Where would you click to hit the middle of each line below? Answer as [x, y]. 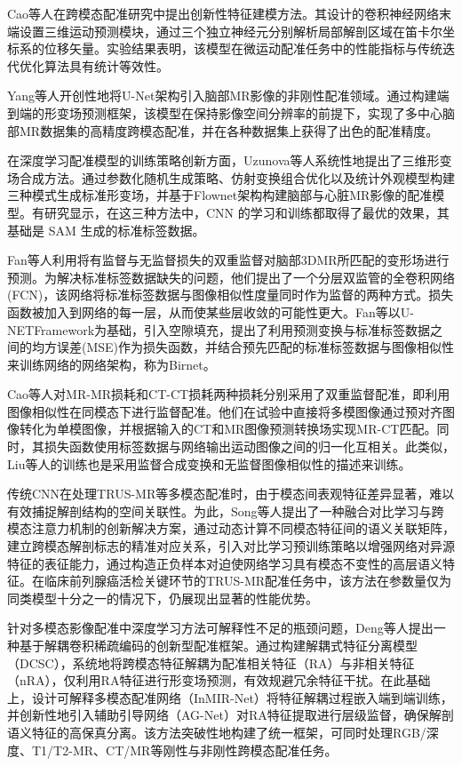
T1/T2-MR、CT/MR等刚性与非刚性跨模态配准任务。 [184, 750]
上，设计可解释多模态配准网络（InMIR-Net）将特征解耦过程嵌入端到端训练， [230, 697]
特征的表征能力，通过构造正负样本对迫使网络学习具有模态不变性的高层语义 [225, 563]
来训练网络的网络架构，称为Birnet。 [112, 364]
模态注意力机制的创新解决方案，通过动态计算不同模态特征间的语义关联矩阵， [231, 528]
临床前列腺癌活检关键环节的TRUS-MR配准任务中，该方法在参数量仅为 [248, 581]
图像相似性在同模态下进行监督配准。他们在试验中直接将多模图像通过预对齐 [225, 411]
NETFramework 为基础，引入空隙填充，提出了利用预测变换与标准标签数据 [219, 329]
